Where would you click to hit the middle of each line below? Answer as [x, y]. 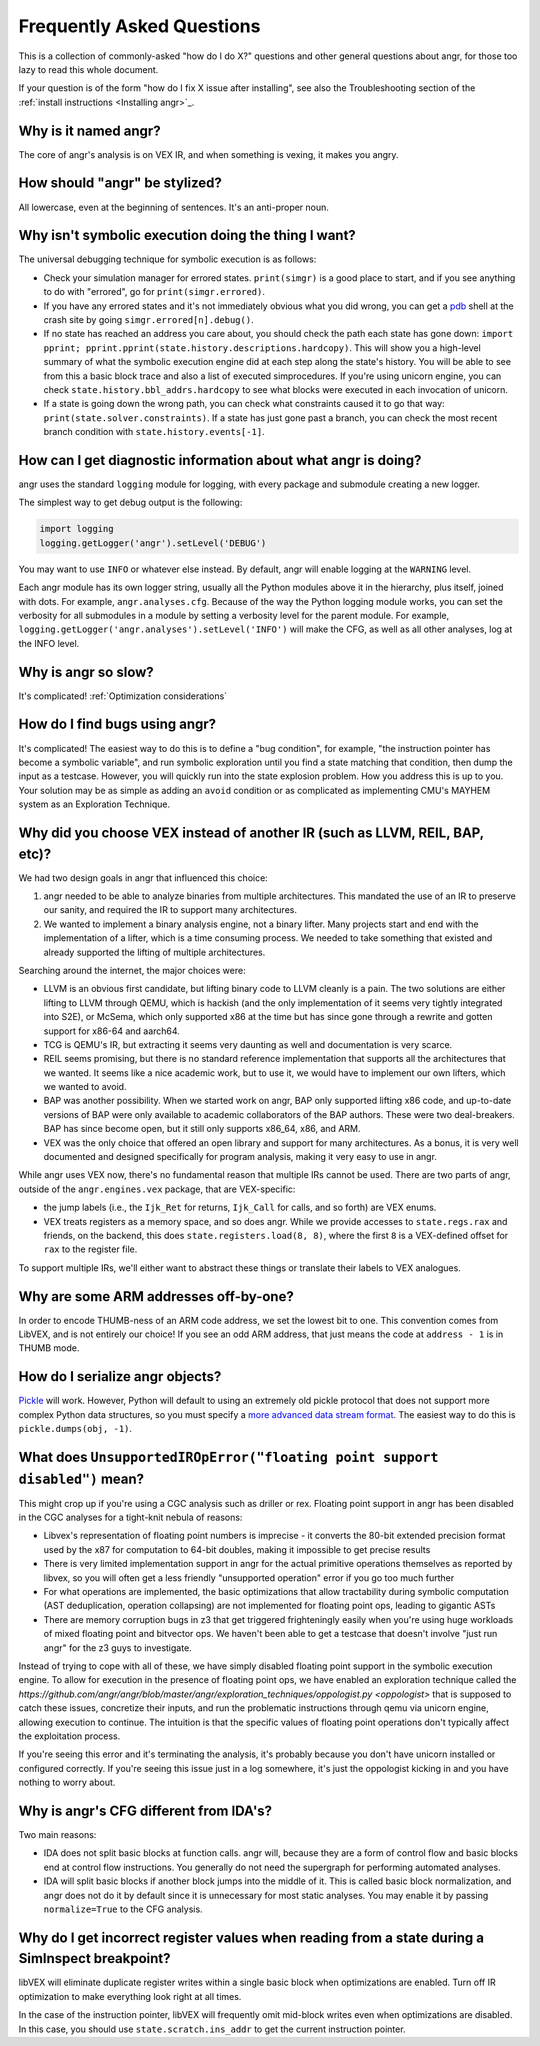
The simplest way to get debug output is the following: [130, 502]
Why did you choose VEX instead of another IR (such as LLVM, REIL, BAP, [251, 832]
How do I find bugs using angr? [117, 724]
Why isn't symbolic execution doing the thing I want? [187, 235]
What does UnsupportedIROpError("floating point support [228, 1456]
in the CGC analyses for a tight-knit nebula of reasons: [130, 1517]
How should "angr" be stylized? [120, 183]
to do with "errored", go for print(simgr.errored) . [154, 292]
